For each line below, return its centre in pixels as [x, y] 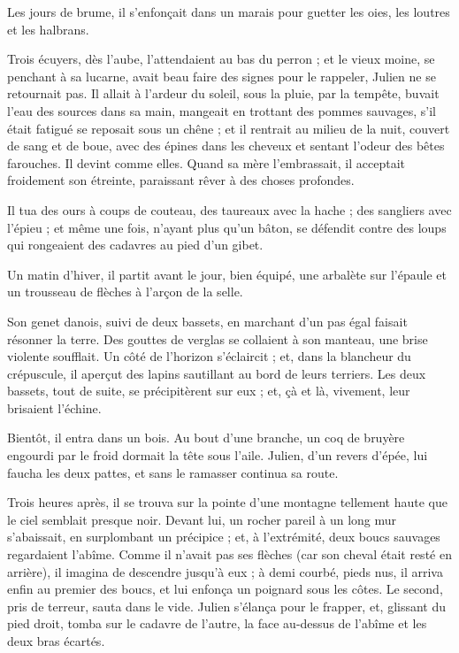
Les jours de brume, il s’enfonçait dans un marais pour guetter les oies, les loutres [229, 12]
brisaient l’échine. [54, 407]
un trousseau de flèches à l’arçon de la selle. [125, 292]
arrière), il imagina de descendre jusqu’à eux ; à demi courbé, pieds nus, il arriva [225, 571]
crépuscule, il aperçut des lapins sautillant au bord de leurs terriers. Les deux [217, 373]
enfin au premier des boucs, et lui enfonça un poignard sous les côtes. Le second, [225, 589]
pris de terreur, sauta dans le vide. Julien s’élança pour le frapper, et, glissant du [227, 606]
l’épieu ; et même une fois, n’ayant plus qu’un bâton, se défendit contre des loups [227, 227]
